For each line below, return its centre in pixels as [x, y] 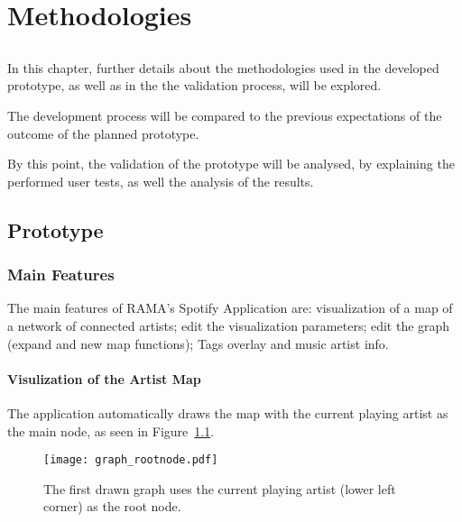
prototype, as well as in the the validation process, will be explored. [194, 85]
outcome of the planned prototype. [103, 133]
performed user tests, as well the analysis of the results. [161, 181]
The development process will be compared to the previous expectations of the [225, 115]
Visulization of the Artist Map [104, 378]
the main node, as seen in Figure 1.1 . [111, 430]
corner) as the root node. [112, 506]
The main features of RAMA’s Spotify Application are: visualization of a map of [230, 308]
